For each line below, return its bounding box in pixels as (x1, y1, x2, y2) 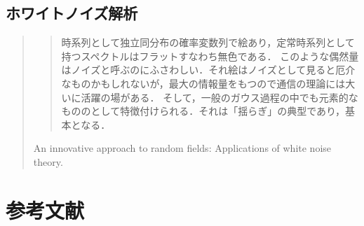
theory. (33, 154, 63, 169)
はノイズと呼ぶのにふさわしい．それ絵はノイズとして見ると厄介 (61, 62, 356, 77)
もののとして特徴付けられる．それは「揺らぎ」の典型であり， (61, 104, 346, 118)
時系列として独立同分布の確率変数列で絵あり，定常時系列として (61, 35, 355, 50)
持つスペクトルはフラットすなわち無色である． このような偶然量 (61, 48, 359, 63)
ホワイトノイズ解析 (6, 2, 138, 24)
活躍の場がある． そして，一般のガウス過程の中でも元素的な (81, 90, 358, 104)
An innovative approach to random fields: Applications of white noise (33, 141, 332, 155)
